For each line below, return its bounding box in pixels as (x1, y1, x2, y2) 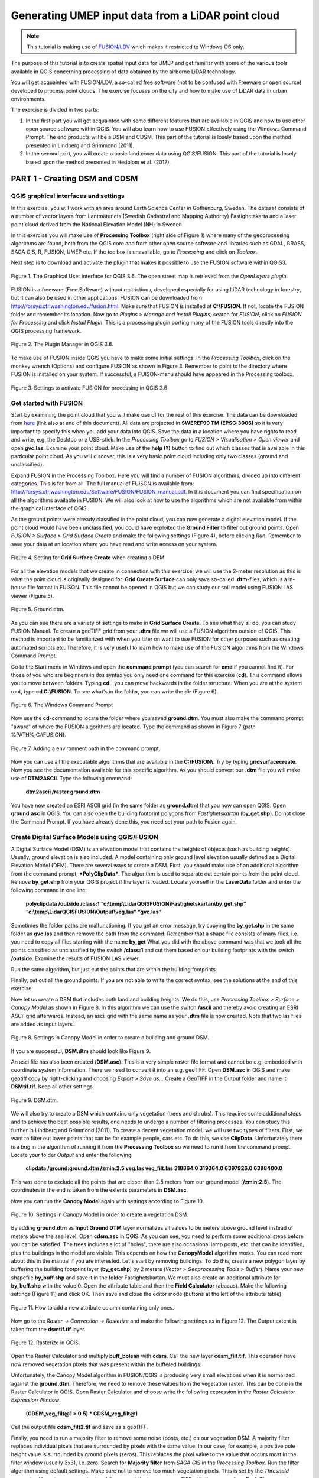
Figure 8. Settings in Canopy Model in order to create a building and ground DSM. (11, 1034, 210, 1041)
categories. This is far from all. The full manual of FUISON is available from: (11, 480, 194, 487)
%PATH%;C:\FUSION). (11, 731, 66, 738)
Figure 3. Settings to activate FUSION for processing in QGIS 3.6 (11, 384, 168, 391)
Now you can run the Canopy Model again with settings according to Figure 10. (11, 1197, 204, 1204)
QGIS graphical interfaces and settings (11, 192, 125, 200)
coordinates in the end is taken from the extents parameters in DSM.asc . (11, 1187, 188, 1194)
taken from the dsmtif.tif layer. (11, 1325, 86, 1333)
